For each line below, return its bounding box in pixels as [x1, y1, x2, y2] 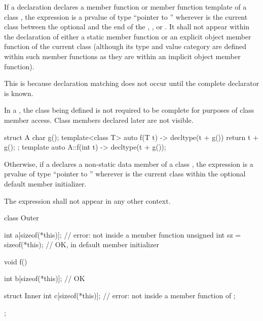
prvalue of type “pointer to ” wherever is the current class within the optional [4, 168, 246, 179]
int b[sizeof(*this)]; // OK [4, 273, 85, 284]
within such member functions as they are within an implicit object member [4, 51, 241, 61]
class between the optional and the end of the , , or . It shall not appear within [4, 21, 250, 32]
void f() [4, 256, 27, 266]
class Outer [4, 212, 39, 223]
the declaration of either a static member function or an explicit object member [4, 31, 251, 41]
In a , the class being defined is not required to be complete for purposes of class [4, 105, 254, 115]
